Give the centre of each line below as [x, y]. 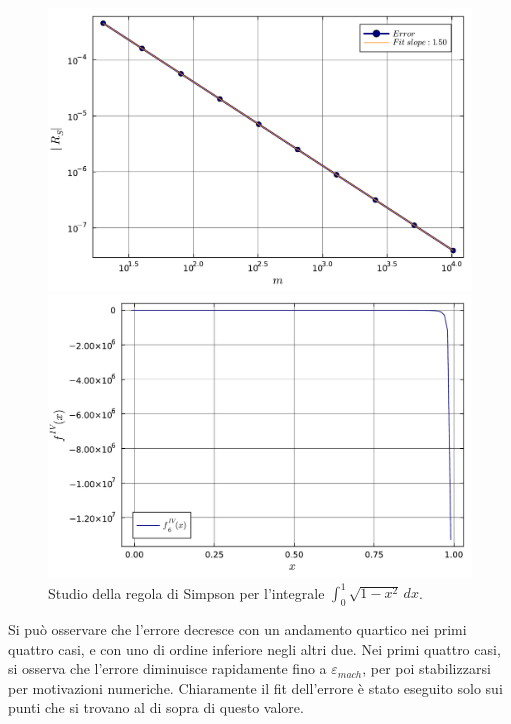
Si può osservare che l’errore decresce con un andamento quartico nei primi [237, 629]
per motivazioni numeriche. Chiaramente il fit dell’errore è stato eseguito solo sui [255, 687]
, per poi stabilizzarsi [426, 668]
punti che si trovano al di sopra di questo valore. [156, 707]
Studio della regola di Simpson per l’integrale [186, 592]
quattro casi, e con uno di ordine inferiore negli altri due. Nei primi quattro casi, [254, 648]
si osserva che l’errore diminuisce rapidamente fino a [167, 668]
